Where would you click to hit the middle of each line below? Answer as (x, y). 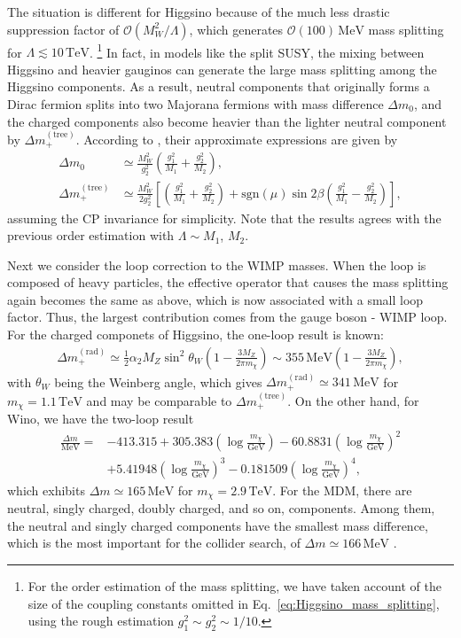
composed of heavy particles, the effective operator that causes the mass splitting (228, 282)
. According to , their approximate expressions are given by (237, 139)
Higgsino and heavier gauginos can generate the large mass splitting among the (222, 69)
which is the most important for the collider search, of (154, 543)
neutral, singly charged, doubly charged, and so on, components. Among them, (221, 508)
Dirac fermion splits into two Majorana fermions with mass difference (195, 104)
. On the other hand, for (353, 400)
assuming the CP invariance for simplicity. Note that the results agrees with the (224, 218)
